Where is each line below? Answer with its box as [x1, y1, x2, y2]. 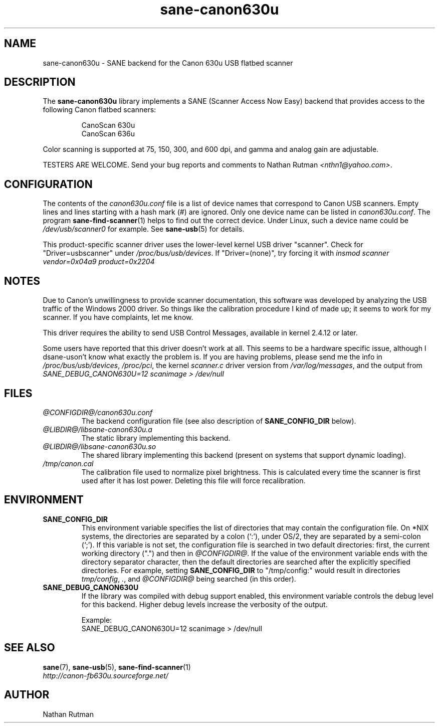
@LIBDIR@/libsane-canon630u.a [43, 425, 152, 434]
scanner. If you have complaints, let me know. [43, 313, 193, 322]
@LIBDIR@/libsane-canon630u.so [43, 442, 156, 451]
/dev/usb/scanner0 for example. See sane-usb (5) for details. [43, 225, 245, 234]
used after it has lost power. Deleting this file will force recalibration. [81, 476, 306, 485]
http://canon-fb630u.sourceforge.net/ [43, 671, 168, 680]
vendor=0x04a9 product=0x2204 [43, 257, 155, 266]
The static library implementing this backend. [81, 433, 231, 442]
